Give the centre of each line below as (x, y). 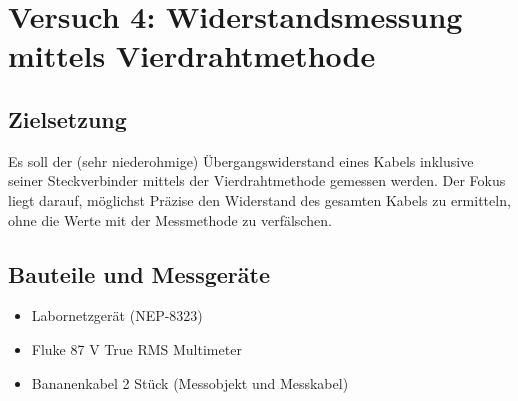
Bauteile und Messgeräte (139, 273)
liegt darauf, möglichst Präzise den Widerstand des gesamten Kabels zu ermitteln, (259, 199)
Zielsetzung (67, 118)
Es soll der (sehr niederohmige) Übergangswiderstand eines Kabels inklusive (241, 160)
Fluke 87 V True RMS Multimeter (136, 348)
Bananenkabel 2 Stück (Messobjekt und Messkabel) (190, 382)
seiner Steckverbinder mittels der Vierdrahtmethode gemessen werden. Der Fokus (257, 180)
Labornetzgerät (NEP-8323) (117, 315)
